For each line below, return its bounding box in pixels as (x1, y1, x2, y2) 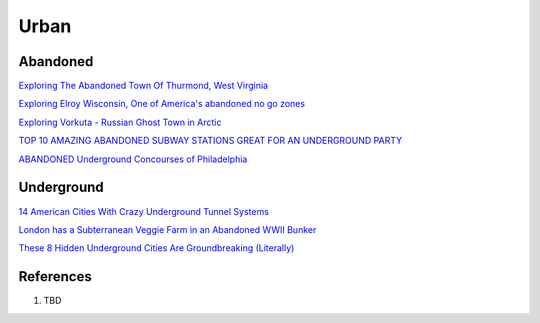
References (18, 268, 92, 285)
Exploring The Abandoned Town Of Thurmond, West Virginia (18, 80, 269, 92)
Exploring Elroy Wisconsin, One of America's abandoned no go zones (18, 98, 305, 110)
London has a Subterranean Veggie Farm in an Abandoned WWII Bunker (18, 223, 317, 235)
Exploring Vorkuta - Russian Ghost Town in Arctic (18, 116, 222, 128)
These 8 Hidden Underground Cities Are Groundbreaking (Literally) (18, 242, 295, 254)
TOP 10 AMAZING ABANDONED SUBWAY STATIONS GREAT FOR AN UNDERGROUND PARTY (18, 135, 403, 147)
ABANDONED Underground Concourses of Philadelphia (18, 153, 248, 165)
